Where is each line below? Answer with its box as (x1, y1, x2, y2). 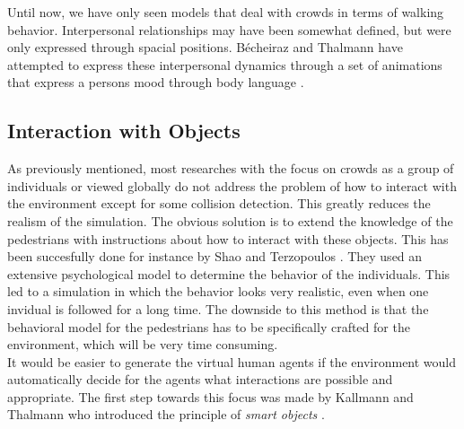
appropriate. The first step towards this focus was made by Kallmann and (7, 387, 414, 406)
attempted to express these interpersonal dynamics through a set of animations (7, 55, 442, 74)
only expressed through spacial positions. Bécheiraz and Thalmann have (7, 38, 403, 57)
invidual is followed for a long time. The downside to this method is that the (7, 299, 429, 318)
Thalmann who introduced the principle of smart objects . (7, 405, 325, 424)
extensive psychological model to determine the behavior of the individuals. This (7, 264, 451, 283)
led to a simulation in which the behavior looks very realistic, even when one (7, 282, 429, 301)
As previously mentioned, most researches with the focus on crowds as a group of (7, 159, 454, 178)
